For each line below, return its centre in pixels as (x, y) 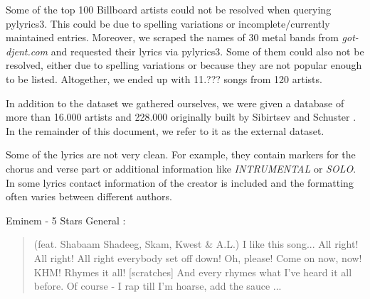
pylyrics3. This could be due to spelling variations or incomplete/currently (168, 23)
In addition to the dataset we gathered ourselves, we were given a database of (175, 103)
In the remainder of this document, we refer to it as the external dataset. (165, 130)
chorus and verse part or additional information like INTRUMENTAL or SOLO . (181, 168)
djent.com (27, 51)
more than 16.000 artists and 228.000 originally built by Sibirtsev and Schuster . (181, 117)
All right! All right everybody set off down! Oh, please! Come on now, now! (198, 257)
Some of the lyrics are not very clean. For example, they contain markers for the (181, 154)
